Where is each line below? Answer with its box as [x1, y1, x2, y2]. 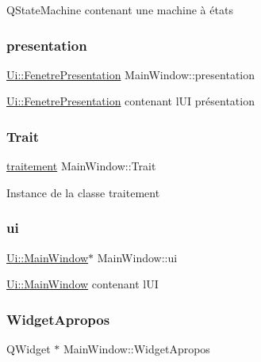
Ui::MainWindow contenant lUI [6, 276, 159, 292]
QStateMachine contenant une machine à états [6, 2, 233, 17]
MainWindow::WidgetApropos [63, 341, 210, 357]
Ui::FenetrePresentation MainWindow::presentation [6, 66, 255, 82]
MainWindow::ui [97, 249, 178, 265]
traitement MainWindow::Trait [6, 158, 156, 174]
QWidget [6, 341, 51, 357]
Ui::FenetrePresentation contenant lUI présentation [6, 93, 255, 109]
